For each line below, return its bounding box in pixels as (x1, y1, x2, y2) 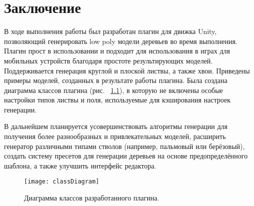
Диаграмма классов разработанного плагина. (24, 192, 159, 203)
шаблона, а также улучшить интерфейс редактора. (4, 160, 156, 170)
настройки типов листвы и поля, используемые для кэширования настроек (4, 94, 230, 105)
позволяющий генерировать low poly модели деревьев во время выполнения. (4, 35, 237, 46)
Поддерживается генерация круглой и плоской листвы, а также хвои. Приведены (4, 65, 250, 75)
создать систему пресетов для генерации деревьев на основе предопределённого (4, 150, 248, 161)
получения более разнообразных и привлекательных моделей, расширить (4, 131, 226, 141)
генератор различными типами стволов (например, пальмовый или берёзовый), (4, 140, 245, 151)
